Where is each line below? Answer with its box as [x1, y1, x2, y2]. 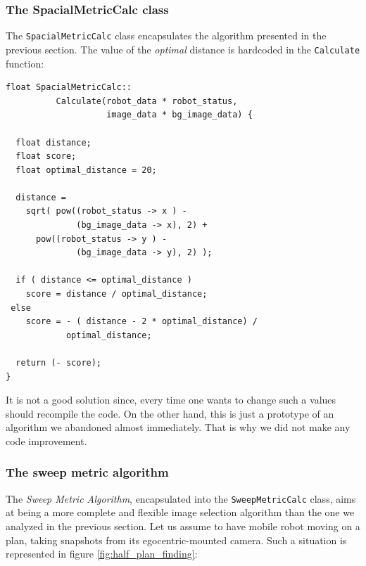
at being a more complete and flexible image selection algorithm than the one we [6, 505, 355, 520]
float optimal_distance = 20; [15, 165, 157, 175]
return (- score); [15, 358, 102, 368]
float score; [15, 151, 77, 162]
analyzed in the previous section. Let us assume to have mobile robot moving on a [6, 519, 360, 534]
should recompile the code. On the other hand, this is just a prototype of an [6, 406, 334, 420]
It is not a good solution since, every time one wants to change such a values [6, 392, 336, 407]
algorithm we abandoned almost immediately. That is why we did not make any [6, 420, 351, 435]
